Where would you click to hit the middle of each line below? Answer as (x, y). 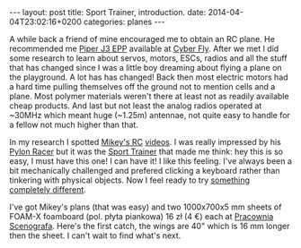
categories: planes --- (124, 21)
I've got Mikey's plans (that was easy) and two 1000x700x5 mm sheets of (146, 207)
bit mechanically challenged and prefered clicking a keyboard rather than (145, 171)
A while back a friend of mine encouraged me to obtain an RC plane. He (142, 39)
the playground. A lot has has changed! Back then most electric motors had (149, 77)
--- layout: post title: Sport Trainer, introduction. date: (108, 12)
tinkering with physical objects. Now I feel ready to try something (129, 180)
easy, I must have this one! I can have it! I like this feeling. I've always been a (150, 161)
